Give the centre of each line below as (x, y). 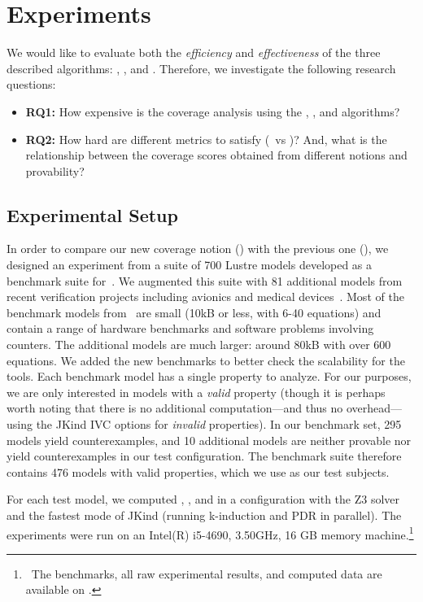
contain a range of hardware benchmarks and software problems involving (190, 328)
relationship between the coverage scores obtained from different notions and (216, 155)
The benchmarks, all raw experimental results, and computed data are (207, 573)
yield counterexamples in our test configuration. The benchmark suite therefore (204, 456)
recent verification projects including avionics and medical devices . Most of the (205, 297)
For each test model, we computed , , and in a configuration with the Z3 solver (203, 499)
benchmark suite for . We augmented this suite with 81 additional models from (205, 280)
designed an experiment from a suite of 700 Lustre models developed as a (190, 265)
